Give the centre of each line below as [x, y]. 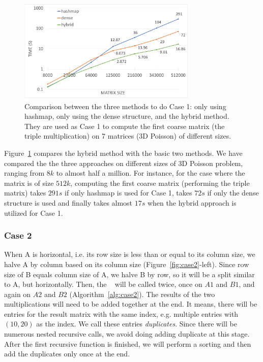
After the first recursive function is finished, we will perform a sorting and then [128, 343]
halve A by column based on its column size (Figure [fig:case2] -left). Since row [127, 264]
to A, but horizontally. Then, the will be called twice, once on [103, 284]
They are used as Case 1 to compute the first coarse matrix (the [125, 126]
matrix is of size [29, 183]
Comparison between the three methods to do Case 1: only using [125, 106]
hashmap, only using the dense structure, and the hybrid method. [127, 116]
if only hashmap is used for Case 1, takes [128, 193]
